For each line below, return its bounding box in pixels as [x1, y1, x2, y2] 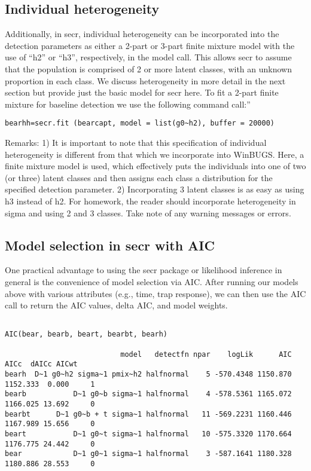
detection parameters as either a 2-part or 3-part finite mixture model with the [5, 39, 295, 51]
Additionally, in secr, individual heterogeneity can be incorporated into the [5, 27, 279, 40]
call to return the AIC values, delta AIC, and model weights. [5, 299, 228, 311]
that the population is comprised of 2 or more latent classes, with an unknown [5, 62, 292, 75]
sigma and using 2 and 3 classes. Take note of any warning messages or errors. [5, 206, 291, 219]
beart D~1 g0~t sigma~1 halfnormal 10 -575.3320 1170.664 [5, 429, 292, 438]
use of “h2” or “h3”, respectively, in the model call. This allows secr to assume [5, 51, 292, 63]
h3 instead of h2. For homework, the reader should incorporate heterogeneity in [5, 194, 296, 207]
